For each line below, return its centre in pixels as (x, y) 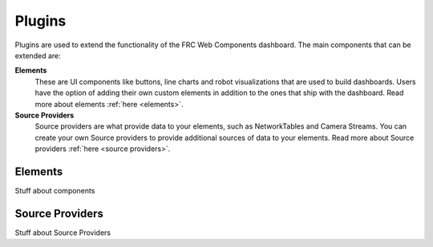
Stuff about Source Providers (63, 233)
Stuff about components (55, 190)
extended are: (38, 55)
